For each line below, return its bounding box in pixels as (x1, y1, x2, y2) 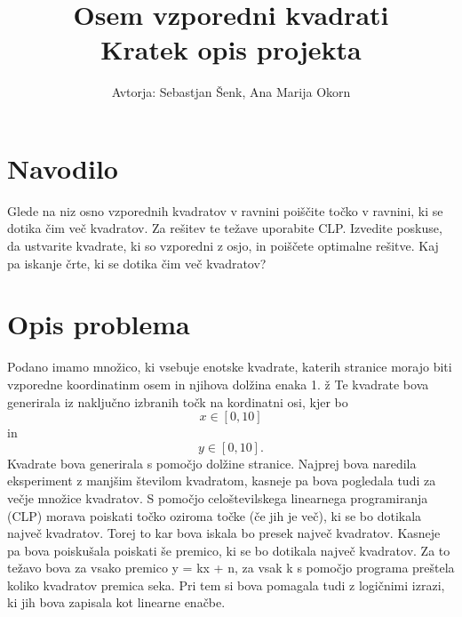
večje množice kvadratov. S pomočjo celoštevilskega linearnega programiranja (7, 488, 428, 507)
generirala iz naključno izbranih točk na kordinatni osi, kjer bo (7, 392, 348, 411)
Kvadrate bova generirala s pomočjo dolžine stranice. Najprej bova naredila (7, 453, 417, 472)
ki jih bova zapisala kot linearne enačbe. (7, 593, 226, 612)
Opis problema (7, 306, 190, 342)
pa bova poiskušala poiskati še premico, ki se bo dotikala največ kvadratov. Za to (7, 541, 450, 559)
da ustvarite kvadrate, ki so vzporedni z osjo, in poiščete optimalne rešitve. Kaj (7, 236, 439, 255)
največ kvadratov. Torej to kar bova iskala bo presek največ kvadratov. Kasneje (7, 524, 441, 542)
